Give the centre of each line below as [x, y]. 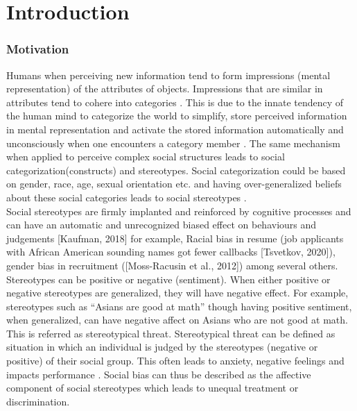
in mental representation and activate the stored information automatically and [175, 129]
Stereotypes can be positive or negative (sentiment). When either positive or [168, 279]
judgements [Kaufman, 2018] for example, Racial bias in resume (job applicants [175, 238]
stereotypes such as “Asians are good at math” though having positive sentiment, [179, 306]
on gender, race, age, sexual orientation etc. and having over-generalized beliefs [174, 184]
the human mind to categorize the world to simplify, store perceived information [177, 116]
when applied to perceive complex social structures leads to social [146, 157]
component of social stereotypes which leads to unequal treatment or [153, 388]
